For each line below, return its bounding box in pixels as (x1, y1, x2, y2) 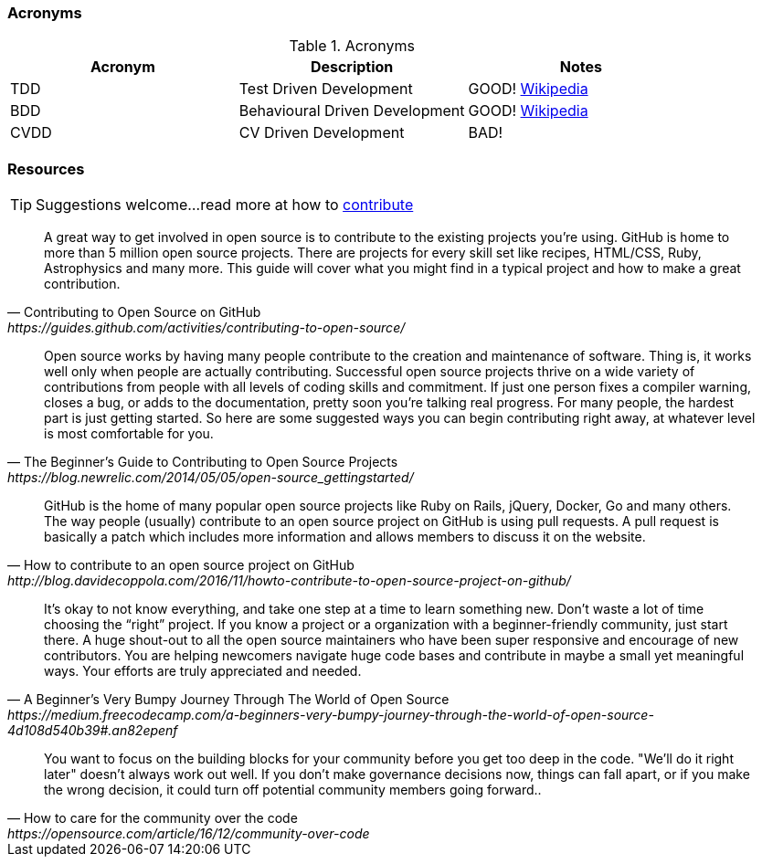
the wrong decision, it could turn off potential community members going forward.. (44, 782, 542, 798)
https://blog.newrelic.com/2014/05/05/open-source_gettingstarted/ (7, 469, 414, 486)
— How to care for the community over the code (7, 810, 298, 827)
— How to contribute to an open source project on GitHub (7, 557, 355, 574)
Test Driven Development (238, 79, 413, 99)
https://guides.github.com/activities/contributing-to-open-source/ (7, 320, 406, 336)
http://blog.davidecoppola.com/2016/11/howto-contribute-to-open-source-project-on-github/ (7, 573, 571, 589)
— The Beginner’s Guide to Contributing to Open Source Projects (7, 454, 398, 470)
